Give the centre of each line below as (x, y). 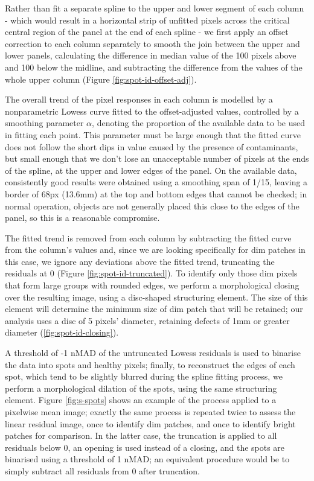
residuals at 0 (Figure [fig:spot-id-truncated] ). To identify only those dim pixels (151, 273)
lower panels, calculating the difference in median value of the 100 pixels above (151, 55)
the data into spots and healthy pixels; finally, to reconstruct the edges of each (150, 364)
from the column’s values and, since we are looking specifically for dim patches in (155, 250)
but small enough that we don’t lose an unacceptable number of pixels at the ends (157, 158)
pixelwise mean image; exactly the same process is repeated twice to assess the (150, 412)
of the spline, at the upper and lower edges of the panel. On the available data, (151, 170)
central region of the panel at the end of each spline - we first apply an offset (147, 32)
